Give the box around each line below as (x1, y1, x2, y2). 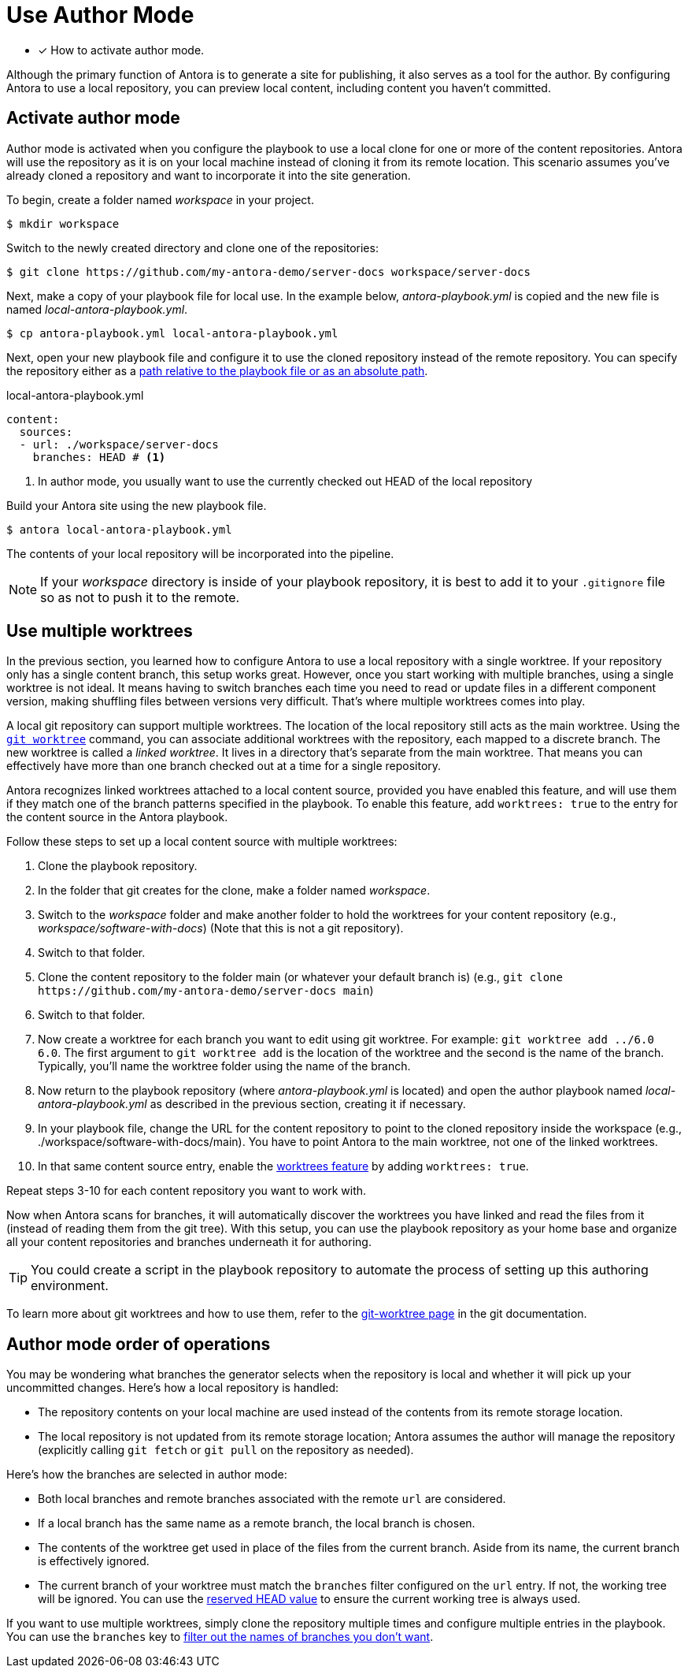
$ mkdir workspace (6, 217, 120, 230)
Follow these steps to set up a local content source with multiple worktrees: (6, 835, 398, 849)
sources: (19, 425, 73, 438)
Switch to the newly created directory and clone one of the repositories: (6, 240, 379, 255)
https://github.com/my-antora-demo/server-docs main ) (38, 984, 374, 998)
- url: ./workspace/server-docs (19, 437, 219, 451)
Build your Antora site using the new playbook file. (6, 498, 267, 512)
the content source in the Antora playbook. (6, 810, 228, 824)
